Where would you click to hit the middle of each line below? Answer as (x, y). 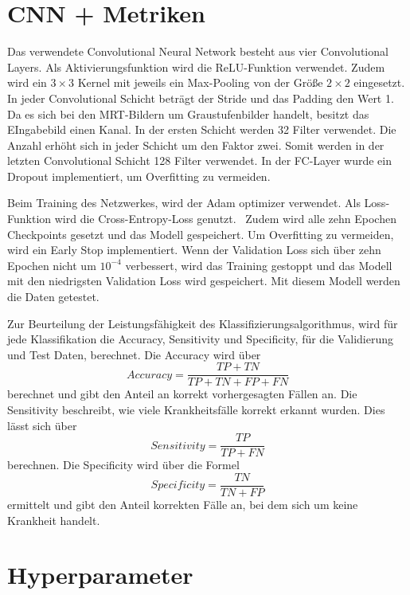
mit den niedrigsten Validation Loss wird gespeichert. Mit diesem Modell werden (204, 281)
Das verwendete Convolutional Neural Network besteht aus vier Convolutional (198, 51)
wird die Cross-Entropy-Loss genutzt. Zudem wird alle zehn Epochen (225, 219)
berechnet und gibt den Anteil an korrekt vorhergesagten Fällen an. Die (182, 394)
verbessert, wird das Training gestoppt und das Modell (259, 265)
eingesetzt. (379, 82)
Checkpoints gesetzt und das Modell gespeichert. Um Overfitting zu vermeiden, (201, 234)
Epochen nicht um (52, 265)
